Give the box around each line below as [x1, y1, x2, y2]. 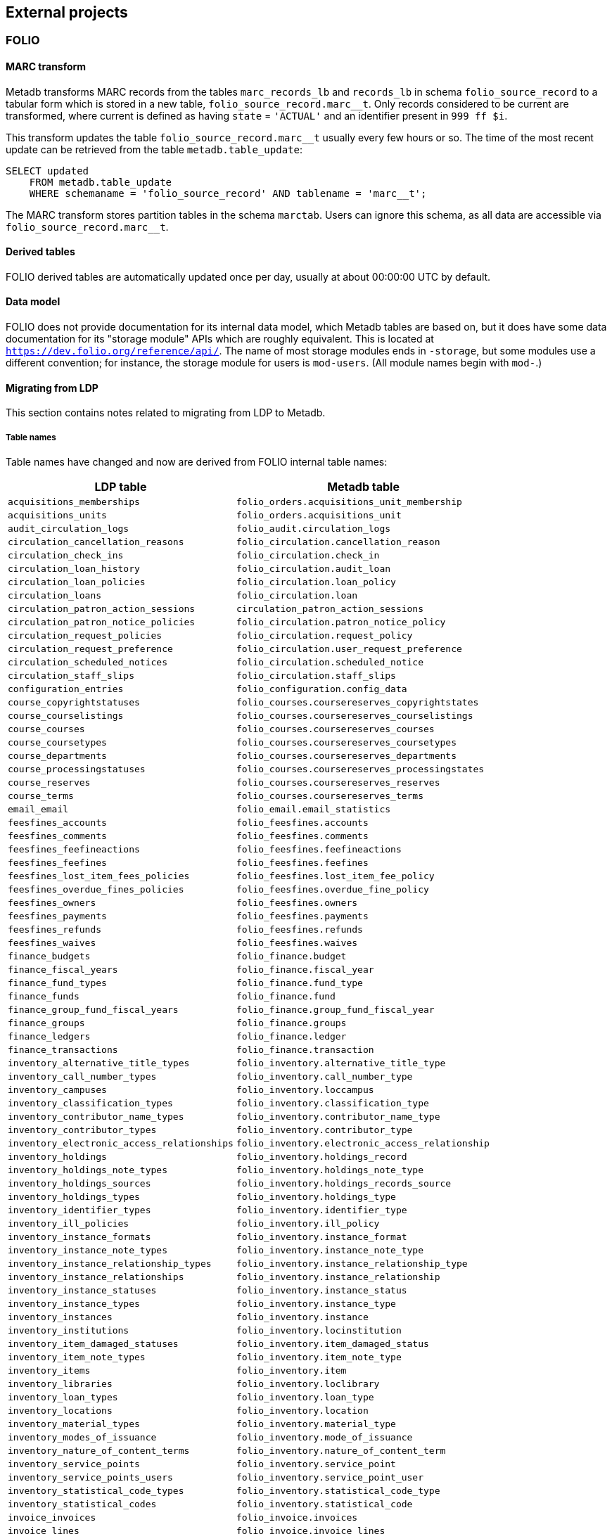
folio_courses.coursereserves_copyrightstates [236, 697, 479, 708]
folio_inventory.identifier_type [236, 1205, 407, 1216]
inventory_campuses [8, 1085, 107, 1096]
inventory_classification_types [8, 1098, 173, 1109]
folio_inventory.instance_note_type [236, 1245, 424, 1256]
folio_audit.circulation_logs [236, 523, 391, 535]
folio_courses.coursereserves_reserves [236, 777, 440, 788]
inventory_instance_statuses [8, 1285, 157, 1296]
